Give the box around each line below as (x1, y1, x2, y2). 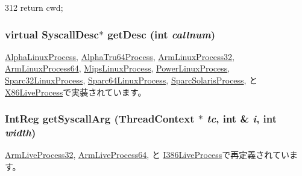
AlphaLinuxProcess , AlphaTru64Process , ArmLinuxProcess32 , (5, 50, 234, 62)
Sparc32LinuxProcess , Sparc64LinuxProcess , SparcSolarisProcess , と (5, 74, 258, 86)
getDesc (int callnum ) (107, 26, 215, 41)
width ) (5, 125, 36, 140)
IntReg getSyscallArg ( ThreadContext (5, 111, 195, 126)
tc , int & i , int (207, 111, 277, 126)
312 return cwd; (5, 1, 63, 13)
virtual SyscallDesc (5, 26, 99, 41)
